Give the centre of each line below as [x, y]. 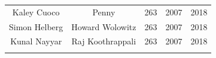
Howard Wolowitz [104, 26]
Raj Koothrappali [104, 41]
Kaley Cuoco [36, 12]
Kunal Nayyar [36, 41]
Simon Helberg [36, 26]
